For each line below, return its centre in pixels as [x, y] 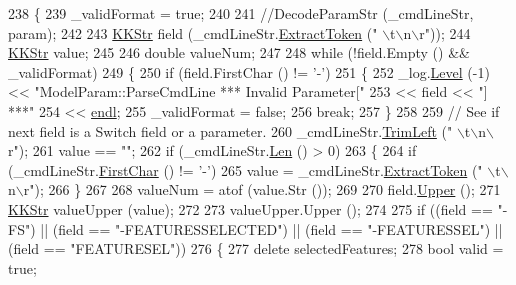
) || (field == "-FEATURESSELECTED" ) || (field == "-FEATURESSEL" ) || [266, 228]
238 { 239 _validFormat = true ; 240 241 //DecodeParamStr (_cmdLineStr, [241, 13]
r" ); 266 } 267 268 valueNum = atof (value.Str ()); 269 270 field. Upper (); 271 [262, 189]
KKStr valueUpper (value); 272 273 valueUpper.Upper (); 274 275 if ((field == [250, 208]
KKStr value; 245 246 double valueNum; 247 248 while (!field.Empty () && [239, 52]
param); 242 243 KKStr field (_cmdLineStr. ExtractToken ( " [193, 32]
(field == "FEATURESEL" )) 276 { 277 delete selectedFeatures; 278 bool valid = [256, 248]
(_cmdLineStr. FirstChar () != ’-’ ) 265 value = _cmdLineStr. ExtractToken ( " [245, 169]
